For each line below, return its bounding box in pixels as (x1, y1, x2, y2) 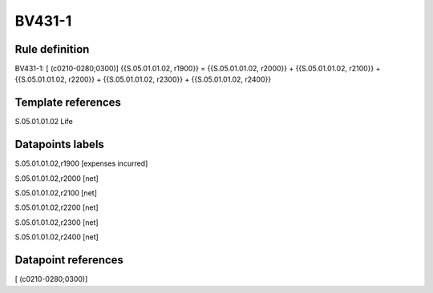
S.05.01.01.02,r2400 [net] (14, 232, 99, 242)
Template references (14, 96, 122, 110)
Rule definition (14, 42, 90, 56)
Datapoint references (14, 253, 124, 267)
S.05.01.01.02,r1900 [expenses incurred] (14, 159, 148, 168)
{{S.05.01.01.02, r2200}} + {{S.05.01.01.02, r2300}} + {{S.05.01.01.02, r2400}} (14, 74, 272, 84)
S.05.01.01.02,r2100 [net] (14, 188, 98, 198)
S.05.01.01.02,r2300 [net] (14, 217, 99, 227)
